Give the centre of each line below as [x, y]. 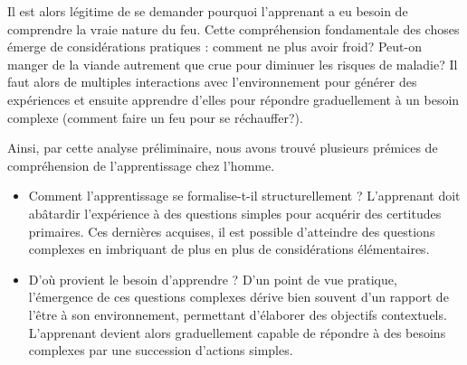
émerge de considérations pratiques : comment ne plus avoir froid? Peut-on [215, 47]
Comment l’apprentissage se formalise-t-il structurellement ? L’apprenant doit [244, 196]
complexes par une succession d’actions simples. [161, 350]
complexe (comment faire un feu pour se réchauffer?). [155, 117]
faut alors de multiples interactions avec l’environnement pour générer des [212, 82]
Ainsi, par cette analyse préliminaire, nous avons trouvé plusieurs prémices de [223, 148]
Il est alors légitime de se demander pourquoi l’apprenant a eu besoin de [208, 11]
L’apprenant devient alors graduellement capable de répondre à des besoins [237, 332]
